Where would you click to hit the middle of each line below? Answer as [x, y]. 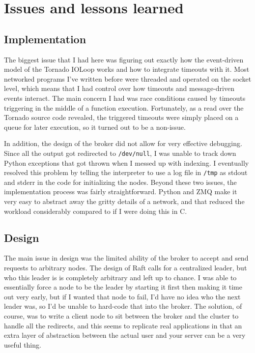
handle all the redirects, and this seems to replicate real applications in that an [123, 325]
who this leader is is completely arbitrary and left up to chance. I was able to [120, 277]
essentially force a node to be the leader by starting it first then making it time [123, 287]
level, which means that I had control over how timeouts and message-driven [119, 88]
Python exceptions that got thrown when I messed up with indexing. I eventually [127, 162]
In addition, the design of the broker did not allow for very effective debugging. [123, 143]
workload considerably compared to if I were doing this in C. [96, 211]
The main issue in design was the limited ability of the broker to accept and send [126, 258]
